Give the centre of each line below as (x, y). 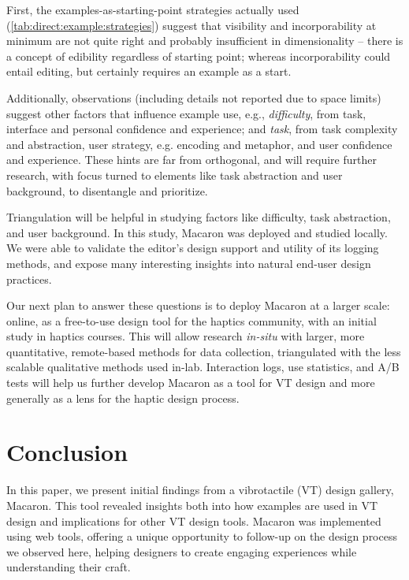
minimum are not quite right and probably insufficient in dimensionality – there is (205, 41)
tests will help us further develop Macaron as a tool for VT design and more (191, 383)
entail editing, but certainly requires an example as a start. (149, 71)
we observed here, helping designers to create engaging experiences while (182, 551)
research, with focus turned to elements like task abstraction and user (175, 175)
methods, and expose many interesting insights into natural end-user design (189, 263)
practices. (29, 279)
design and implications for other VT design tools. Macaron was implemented (194, 521)
